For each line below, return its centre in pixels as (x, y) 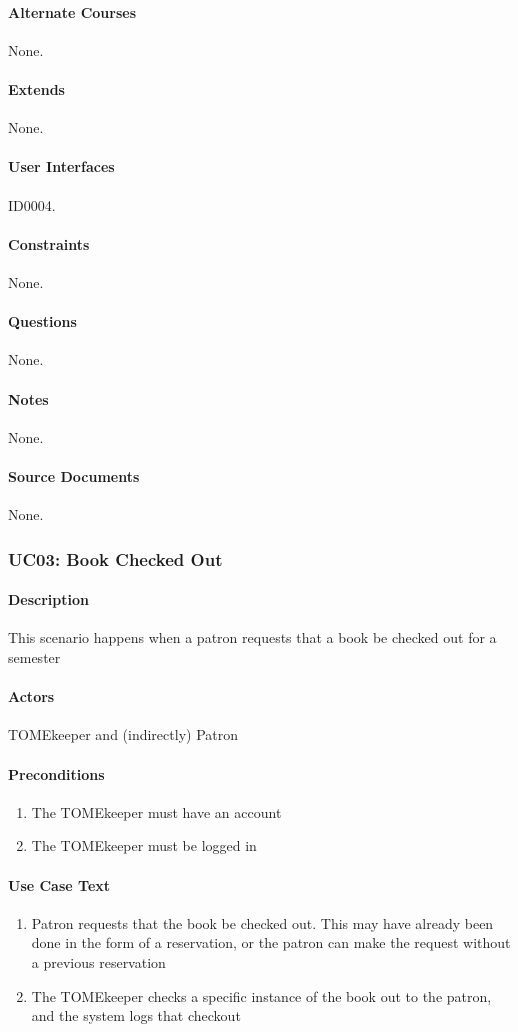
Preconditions (56, 773)
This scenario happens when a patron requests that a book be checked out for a (252, 637)
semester (34, 656)
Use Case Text (59, 884)
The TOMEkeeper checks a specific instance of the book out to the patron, (261, 995)
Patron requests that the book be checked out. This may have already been (262, 922)
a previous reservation (98, 961)
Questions (42, 321)
